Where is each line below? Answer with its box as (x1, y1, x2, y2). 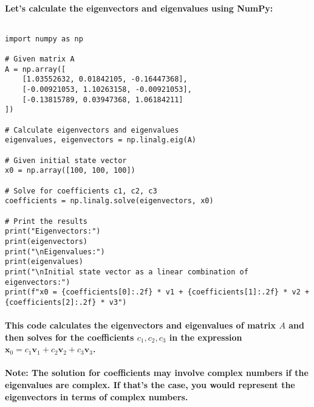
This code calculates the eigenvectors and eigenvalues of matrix (5, 319, 276, 332)
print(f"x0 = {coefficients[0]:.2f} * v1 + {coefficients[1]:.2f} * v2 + (5, 288, 310, 297)
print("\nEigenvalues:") (5, 247, 105, 256)
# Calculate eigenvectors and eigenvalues (5, 125, 179, 134)
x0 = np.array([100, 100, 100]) (5, 166, 135, 175)
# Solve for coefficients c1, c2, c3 (5, 186, 157, 195)
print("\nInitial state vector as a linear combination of (5, 267, 248, 276)
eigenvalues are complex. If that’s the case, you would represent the (5, 378, 295, 391)
